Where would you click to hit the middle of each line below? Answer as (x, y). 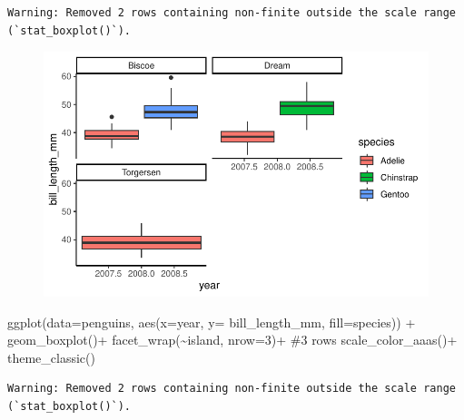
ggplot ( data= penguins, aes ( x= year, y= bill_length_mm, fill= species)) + (212, 322)
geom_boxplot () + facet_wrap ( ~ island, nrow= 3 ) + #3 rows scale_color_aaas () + (232, 340)
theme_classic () (51, 357)
